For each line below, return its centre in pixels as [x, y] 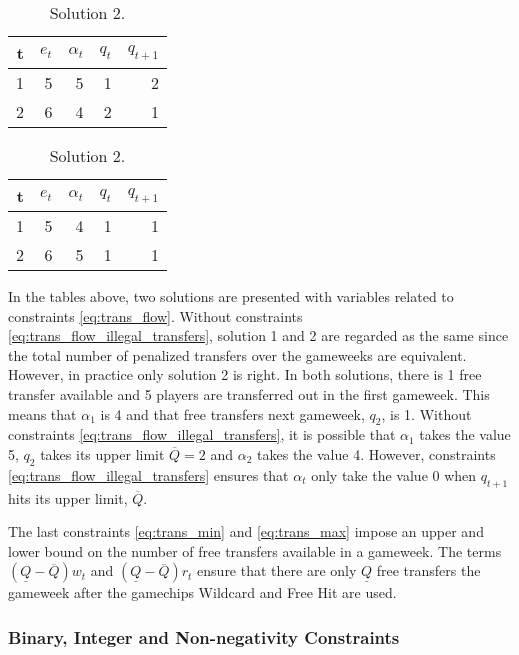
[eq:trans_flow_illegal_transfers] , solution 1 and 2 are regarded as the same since [258, 335]
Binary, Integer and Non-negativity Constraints [204, 636]
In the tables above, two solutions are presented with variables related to [231, 296]
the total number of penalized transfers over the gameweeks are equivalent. [237, 354]
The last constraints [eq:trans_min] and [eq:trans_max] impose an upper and [246, 531]
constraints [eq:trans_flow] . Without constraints [155, 315]
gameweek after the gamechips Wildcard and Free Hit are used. [202, 592]
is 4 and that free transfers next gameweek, [232, 413]
